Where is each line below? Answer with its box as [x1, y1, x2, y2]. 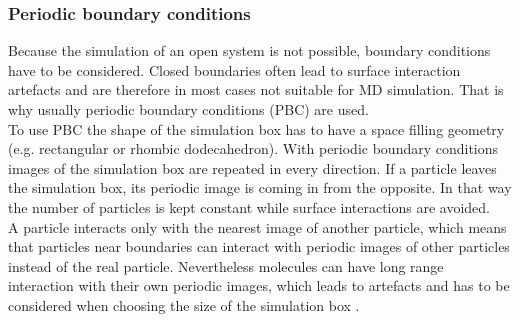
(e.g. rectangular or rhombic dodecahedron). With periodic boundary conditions [8, 138, 499, 159]
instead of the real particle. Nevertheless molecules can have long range [8, 255, 444, 276]
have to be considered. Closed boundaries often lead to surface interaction [8, 59, 461, 80]
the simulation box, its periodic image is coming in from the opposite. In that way [8, 177, 512, 198]
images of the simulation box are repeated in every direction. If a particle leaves [8, 157, 497, 178]
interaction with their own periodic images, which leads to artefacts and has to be [8, 275, 510, 296]
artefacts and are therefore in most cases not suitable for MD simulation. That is [8, 79, 504, 100]
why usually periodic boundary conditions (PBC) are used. [8, 99, 369, 119]
